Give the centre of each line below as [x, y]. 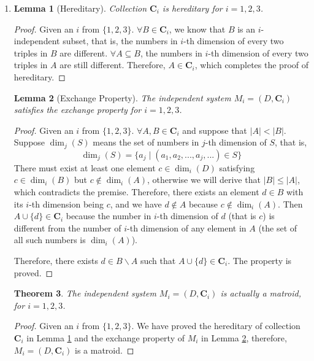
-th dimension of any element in [187, 227]
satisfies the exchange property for [78, 110]
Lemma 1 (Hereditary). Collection [80, 8]
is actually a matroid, [261, 293]
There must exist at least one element [85, 167]
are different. [84, 52]
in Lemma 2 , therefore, [244, 337]
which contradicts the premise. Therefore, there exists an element [136, 191]
